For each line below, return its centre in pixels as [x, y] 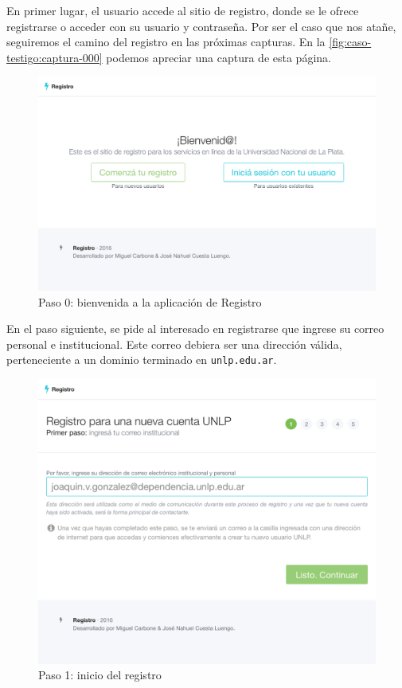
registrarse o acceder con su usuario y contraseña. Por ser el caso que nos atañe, [201, 26]
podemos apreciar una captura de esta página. [219, 57]
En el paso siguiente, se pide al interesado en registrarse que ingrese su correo [195, 328]
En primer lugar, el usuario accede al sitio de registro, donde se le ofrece [183, 10]
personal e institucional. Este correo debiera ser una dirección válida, [174, 344]
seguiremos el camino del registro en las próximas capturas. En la [166, 42]
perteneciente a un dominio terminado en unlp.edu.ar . [142, 360]
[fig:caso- [350, 42]
